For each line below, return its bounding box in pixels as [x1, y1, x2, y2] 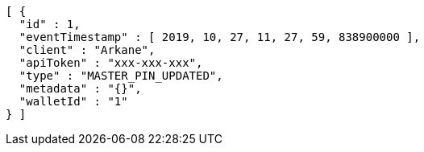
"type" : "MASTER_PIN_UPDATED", [19, 69, 223, 82]
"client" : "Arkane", [19, 43, 156, 56]
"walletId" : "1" [19, 95, 128, 108]
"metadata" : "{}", [19, 82, 142, 95]
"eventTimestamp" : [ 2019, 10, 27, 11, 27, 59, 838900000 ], [19, 31, 421, 43]
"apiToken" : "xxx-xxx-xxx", [19, 56, 203, 69]
